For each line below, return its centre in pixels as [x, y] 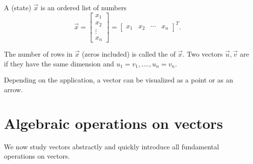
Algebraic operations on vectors [114, 123]
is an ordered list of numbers [84, 7]
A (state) [18, 7]
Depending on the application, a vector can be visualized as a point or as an [119, 80]
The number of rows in [38, 54]
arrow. [13, 89]
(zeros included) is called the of [129, 54]
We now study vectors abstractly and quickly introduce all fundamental [112, 146]
